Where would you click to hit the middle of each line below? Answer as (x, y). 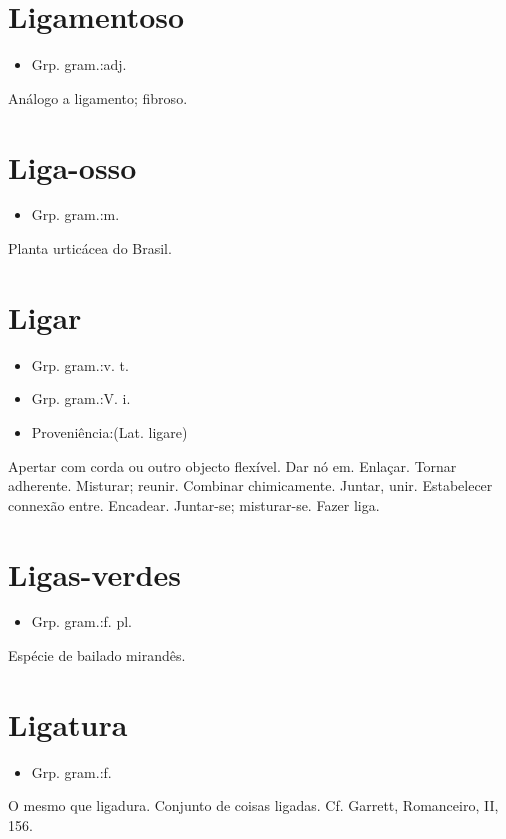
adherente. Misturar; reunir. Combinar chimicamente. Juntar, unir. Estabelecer (250, 485)
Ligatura (68, 723)
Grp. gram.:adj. (79, 64)
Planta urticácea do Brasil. (90, 248)
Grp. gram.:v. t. (80, 364)
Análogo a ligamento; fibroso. (98, 97)
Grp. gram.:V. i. (81, 398)
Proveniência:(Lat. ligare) (109, 431)
